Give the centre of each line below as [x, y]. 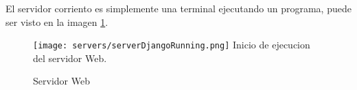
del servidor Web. [70, 58]
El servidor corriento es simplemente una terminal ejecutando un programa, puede [178, 8]
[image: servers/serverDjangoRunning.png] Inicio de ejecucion [172, 45]
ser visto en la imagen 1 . [57, 21]
